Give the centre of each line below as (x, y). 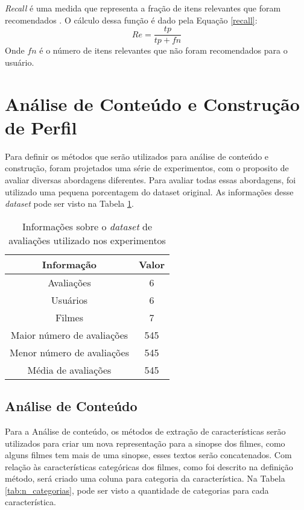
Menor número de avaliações (69, 352)
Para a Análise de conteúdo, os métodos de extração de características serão (145, 431)
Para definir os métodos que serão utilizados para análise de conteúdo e (137, 156)
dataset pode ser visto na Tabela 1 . (69, 203)
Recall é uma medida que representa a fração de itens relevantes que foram (143, 8)
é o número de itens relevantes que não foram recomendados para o (163, 50)
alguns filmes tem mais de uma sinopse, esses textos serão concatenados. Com (148, 455)
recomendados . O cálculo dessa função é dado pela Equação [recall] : (131, 20)
